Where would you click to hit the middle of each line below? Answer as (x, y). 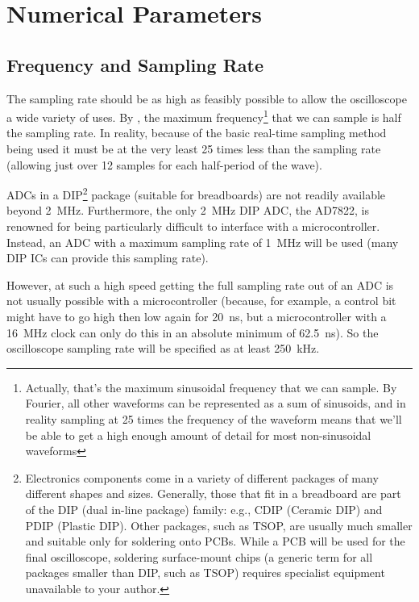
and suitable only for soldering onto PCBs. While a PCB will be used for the (215, 541)
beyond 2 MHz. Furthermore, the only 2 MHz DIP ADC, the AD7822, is (188, 210)
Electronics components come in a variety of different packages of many (202, 477)
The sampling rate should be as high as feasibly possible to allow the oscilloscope (207, 98)
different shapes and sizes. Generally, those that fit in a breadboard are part (213, 493)
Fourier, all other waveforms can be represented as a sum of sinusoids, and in (216, 403)
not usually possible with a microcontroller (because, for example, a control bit (201, 301)
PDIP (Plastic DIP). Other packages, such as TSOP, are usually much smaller (219, 525)
